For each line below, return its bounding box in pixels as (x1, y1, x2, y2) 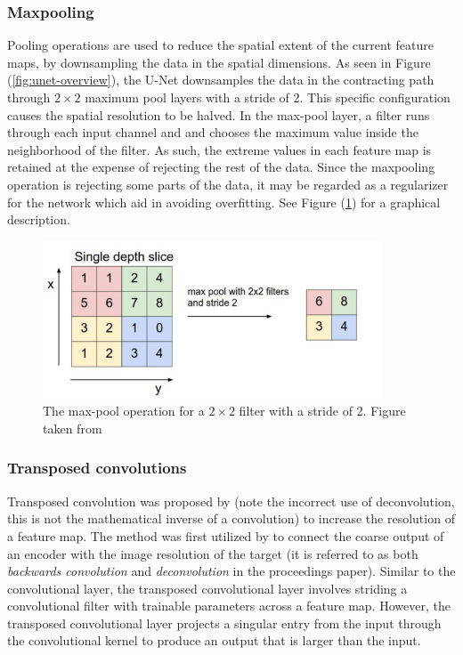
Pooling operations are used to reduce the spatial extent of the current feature (7, 36, 434, 54)
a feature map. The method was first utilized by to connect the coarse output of (7, 526, 444, 545)
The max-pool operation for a (43, 401, 205, 420)
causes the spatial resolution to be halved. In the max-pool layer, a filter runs (7, 105, 430, 124)
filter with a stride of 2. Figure (239, 401, 406, 420)
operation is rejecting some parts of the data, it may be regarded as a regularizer (7, 174, 449, 193)
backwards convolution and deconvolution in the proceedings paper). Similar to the (7, 562, 456, 580)
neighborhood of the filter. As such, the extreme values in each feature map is (7, 140, 432, 158)
